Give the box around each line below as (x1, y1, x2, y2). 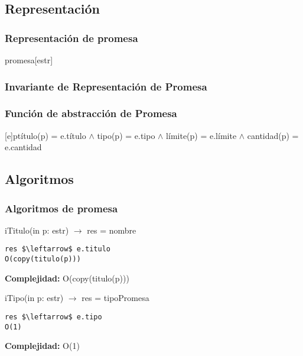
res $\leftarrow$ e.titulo (5, 245, 110, 254)
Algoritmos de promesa (5, 200, 118, 215)
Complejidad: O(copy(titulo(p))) (5, 271, 129, 284)
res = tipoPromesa (82, 292, 149, 304)
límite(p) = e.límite (166, 129, 237, 141)
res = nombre (87, 224, 136, 236)
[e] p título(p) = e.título (5, 129, 86, 141)
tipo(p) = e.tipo (97, 129, 155, 141)
